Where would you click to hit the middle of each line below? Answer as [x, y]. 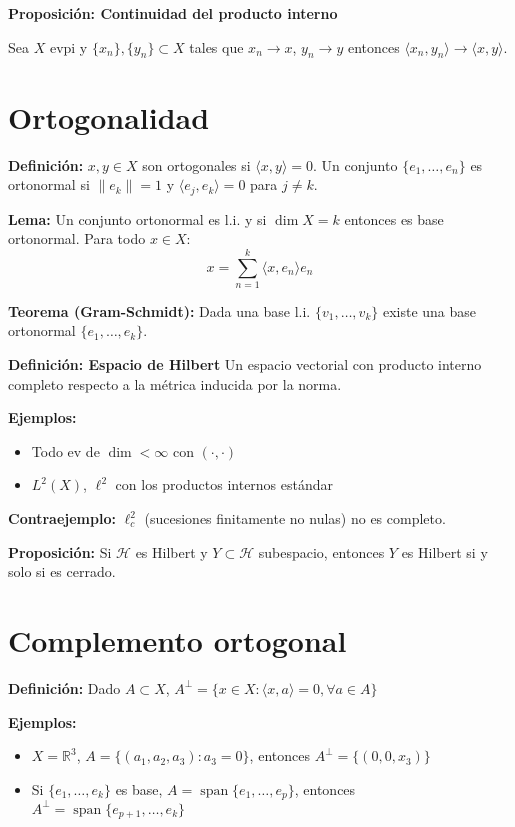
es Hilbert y [171, 551]
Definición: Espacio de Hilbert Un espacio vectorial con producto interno [245, 364]
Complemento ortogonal [177, 640]
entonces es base [394, 218]
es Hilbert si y [444, 551]
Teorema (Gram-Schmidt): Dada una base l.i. [159, 310]
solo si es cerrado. [62, 571]
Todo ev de [65, 450]
